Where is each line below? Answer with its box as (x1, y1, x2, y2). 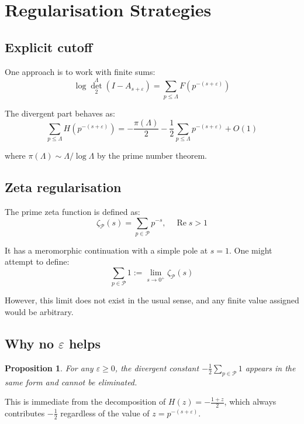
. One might (229, 244, 272, 256)
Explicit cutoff (5, 37, 93, 56)
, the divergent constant (115, 361, 199, 374)
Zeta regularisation (5, 178, 122, 196)
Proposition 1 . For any (5, 361, 94, 374)
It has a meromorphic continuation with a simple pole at (5, 244, 208, 256)
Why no (5, 334, 54, 352)
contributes (5, 406, 45, 419)
